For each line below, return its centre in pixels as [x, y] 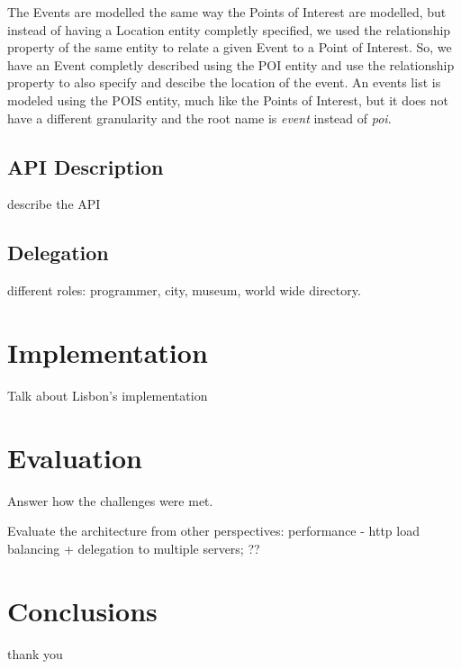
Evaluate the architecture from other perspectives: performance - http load [213, 531]
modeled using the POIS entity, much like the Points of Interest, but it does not [228, 99]
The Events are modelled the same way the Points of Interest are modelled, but [227, 12]
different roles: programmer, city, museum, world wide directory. [184, 290]
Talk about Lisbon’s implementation [108, 395]
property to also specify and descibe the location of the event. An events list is [224, 82]
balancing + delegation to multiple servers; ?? [134, 548]
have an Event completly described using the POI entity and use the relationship [231, 64]
